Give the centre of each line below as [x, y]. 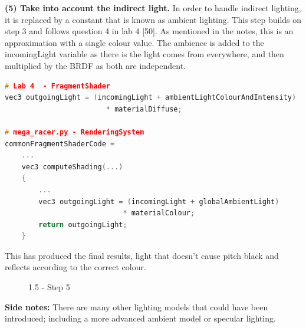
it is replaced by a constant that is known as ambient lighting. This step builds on [153, 19]
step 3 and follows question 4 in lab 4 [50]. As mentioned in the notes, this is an [149, 31]
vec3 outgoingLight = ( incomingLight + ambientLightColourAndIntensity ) [151, 98]
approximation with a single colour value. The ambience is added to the [134, 42]
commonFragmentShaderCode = [60, 144]
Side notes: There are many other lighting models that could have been [136, 306]
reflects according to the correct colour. [75, 267]
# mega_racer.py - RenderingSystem [75, 132]
